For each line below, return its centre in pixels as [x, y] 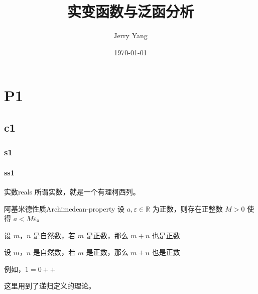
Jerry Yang [131, 35]
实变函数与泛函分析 [130, 11]
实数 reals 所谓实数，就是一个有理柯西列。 [72, 191]
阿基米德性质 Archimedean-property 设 [64, 208]
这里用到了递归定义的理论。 [50, 286]
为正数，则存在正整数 [187, 208]
